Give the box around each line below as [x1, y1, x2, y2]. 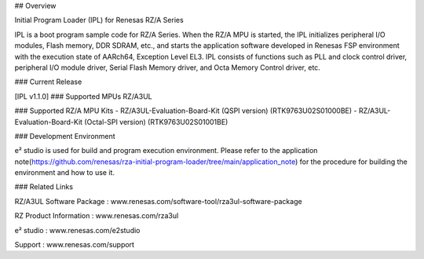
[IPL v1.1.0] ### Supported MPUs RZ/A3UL [14, 91, 152, 101]
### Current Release [14, 77, 82, 86]
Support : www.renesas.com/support [14, 240, 135, 250]
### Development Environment [14, 131, 115, 140]
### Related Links [14, 182, 74, 192]
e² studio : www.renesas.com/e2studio [14, 225, 141, 235]
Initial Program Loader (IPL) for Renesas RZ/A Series [14, 16, 184, 25]
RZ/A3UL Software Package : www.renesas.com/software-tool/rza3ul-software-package [14, 196, 302, 206]
